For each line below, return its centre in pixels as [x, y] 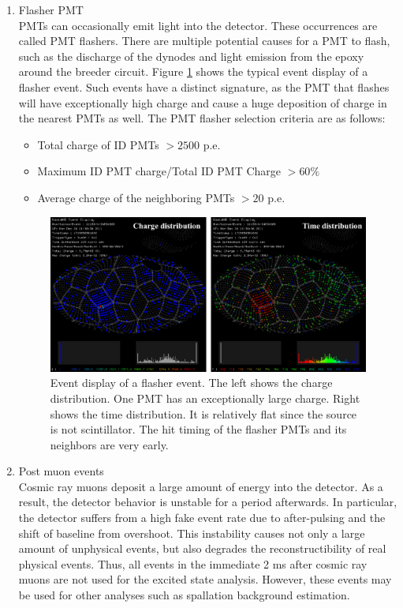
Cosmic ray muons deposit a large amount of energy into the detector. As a [201, 486]
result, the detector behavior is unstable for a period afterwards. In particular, [208, 502]
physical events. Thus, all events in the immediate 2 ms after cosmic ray [193, 563]
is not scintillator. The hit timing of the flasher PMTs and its [198, 429]
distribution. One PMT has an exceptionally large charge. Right [205, 398]
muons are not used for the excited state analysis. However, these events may [205, 579]
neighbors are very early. [109, 444]
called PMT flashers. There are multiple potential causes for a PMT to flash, [204, 41]
